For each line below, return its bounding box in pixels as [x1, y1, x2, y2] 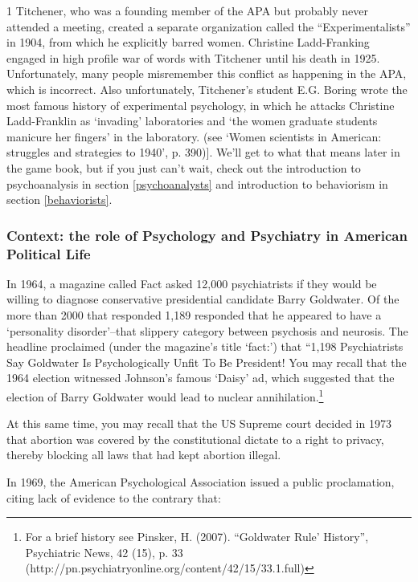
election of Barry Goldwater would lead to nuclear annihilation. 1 [6, 386, 324, 405]
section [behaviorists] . [6, 191, 113, 208]
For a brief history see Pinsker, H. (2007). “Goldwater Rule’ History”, [25, 528, 369, 545]
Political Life [6, 243, 91, 263]
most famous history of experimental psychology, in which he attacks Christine [6, 96, 395, 113]
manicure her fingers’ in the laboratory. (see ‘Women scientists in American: [6, 128, 382, 144]
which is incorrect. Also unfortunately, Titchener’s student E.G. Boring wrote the [6, 80, 408, 97]
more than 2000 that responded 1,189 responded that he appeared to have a [6, 307, 382, 324]
